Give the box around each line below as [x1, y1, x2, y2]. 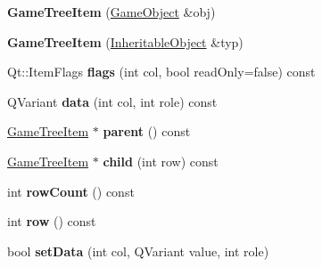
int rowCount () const [7, 182, 135, 200]
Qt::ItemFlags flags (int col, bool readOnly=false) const [7, 62, 316, 81]
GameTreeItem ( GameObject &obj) [7, 3, 216, 20]
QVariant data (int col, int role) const [7, 92, 218, 110]
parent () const [103, 122, 191, 141]
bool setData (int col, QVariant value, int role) [7, 241, 269, 260]
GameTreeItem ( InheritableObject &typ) [7, 32, 244, 51]
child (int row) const [103, 151, 219, 170]
